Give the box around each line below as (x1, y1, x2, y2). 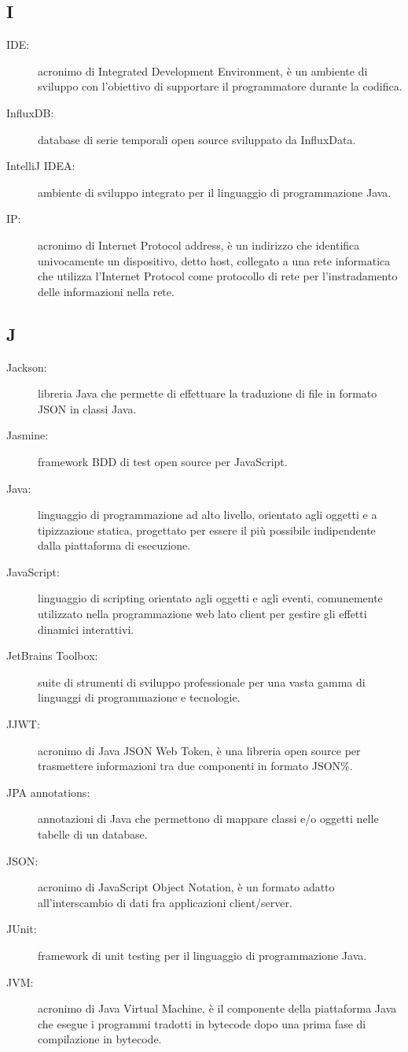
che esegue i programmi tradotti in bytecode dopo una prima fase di (38, 1015, 366, 1032)
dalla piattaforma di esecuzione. (38, 537, 191, 554)
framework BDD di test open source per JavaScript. (38, 453, 288, 469)
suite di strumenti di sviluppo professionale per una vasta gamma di (38, 673, 366, 690)
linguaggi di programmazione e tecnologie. (38, 689, 241, 706)
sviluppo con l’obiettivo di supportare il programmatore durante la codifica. (38, 78, 402, 94)
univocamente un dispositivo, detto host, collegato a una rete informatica (38, 252, 391, 269)
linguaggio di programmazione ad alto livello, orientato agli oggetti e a (38, 506, 377, 523)
